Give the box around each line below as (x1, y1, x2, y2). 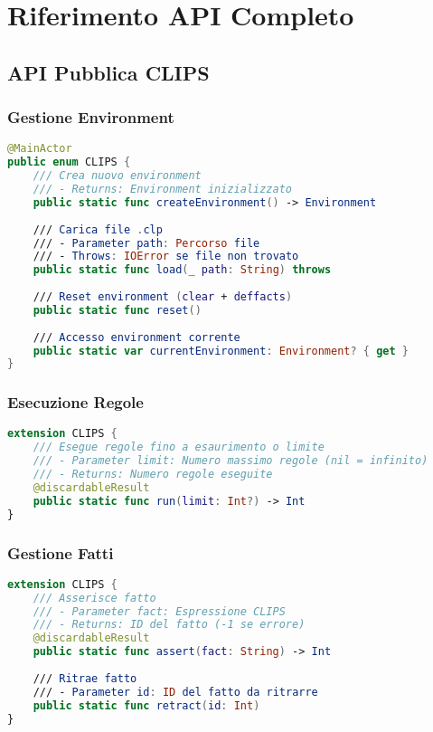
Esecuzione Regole (7, 391, 144, 414)
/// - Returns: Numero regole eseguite (33, 468, 273, 481)
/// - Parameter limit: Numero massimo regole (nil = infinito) (33, 454, 428, 468)
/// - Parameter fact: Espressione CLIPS (33, 604, 286, 618)
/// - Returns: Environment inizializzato (33, 183, 292, 195)
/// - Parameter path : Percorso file (33, 236, 260, 250)
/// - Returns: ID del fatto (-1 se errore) (33, 618, 306, 632)
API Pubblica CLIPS (7, 58, 210, 86)
